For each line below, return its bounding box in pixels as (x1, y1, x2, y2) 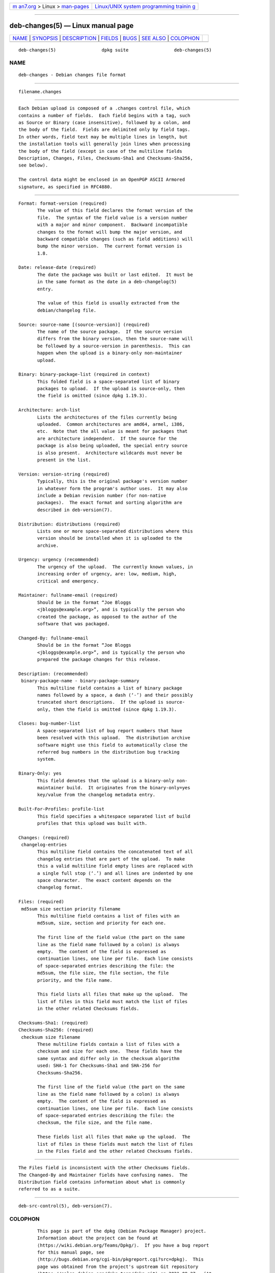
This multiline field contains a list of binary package (37, 685, 183, 691)
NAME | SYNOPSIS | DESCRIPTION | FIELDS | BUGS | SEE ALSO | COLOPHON (12, 35, 200, 42)
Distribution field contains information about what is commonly (18, 1179, 185, 1185)
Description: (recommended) (18, 671, 89, 677)
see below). (18, 162, 48, 168)
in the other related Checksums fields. (37, 1006, 140, 1012)
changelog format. (37, 884, 84, 891)
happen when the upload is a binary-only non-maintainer (37, 350, 183, 356)
